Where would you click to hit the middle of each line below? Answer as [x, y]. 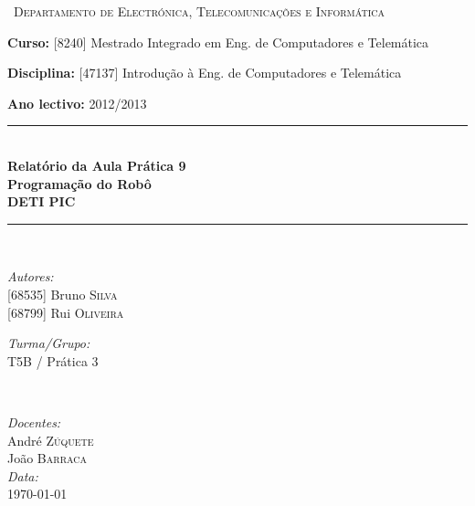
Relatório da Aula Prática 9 [97, 165]
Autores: [31, 276]
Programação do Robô [79, 183]
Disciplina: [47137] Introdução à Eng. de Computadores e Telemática [205, 73]
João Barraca [47, 458]
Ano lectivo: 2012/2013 [77, 103]
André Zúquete [51, 440]
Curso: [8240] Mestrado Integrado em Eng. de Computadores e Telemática [218, 42]
